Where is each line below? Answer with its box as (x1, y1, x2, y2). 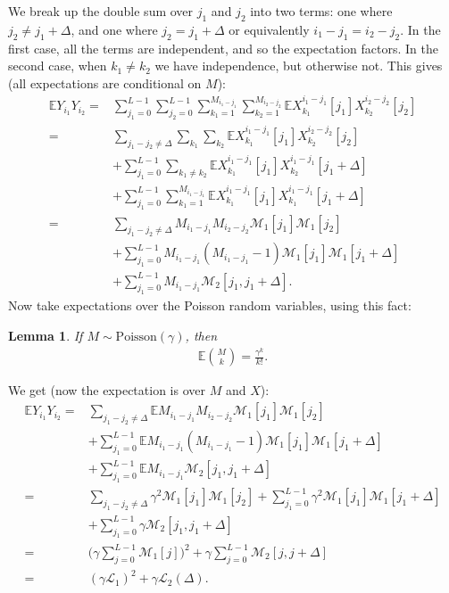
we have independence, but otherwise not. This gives (154, 56, 443, 75)
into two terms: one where (250, 2, 393, 20)
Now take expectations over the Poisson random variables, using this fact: (8, 296, 412, 315)
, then (185, 326, 217, 344)
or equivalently (229, 20, 310, 38)
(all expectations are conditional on (8, 73, 202, 92)
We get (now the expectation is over (8, 381, 205, 399)
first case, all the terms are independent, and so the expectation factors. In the (8, 38, 438, 57)
